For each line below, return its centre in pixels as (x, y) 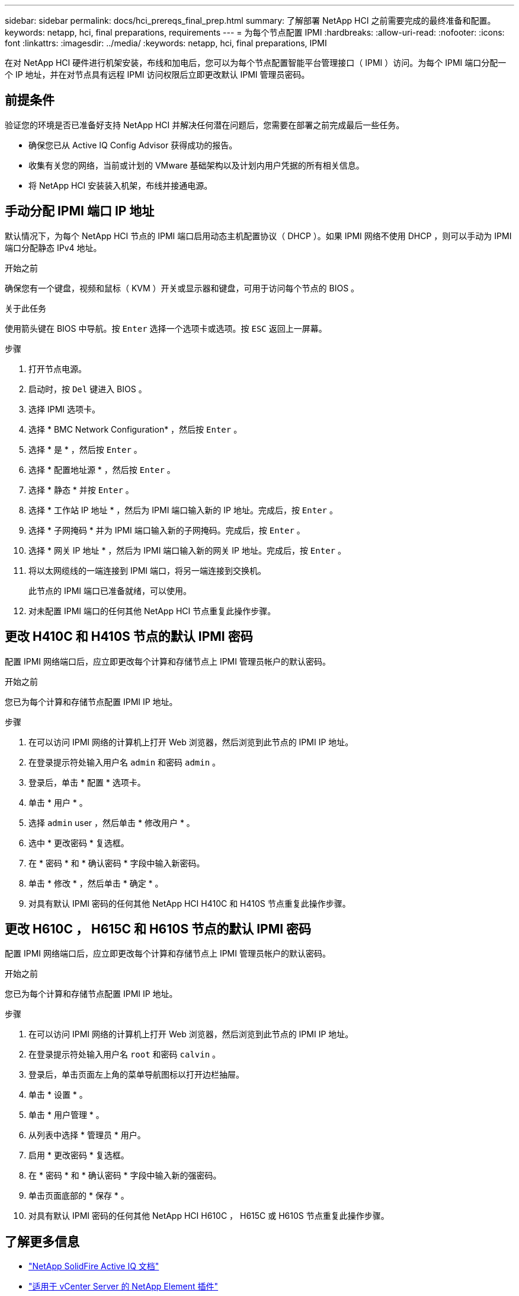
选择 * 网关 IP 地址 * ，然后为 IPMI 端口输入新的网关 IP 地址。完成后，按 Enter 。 (187, 550)
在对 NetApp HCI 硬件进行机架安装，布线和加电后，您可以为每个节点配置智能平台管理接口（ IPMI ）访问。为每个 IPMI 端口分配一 (256, 63)
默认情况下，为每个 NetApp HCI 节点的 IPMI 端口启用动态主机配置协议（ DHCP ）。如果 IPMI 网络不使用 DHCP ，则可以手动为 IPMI (258, 236)
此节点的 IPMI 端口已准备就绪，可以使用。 (110, 590)
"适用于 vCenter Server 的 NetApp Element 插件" (124, 1287)
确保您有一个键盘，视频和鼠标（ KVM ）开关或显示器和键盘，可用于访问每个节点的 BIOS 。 (182, 288)
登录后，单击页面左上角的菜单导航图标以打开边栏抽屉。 (136, 1075)
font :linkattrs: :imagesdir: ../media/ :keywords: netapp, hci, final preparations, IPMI (166, 43)
